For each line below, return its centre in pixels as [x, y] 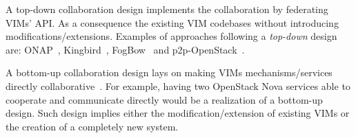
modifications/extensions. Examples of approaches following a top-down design [171, 36]
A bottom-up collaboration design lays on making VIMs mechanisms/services [169, 72]
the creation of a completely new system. [92, 126]
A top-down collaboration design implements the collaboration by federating [167, 9]
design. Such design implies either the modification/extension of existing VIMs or [178, 113]
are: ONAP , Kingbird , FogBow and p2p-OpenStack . [125, 49]
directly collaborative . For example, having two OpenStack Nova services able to [178, 85]
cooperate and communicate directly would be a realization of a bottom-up [164, 99]
